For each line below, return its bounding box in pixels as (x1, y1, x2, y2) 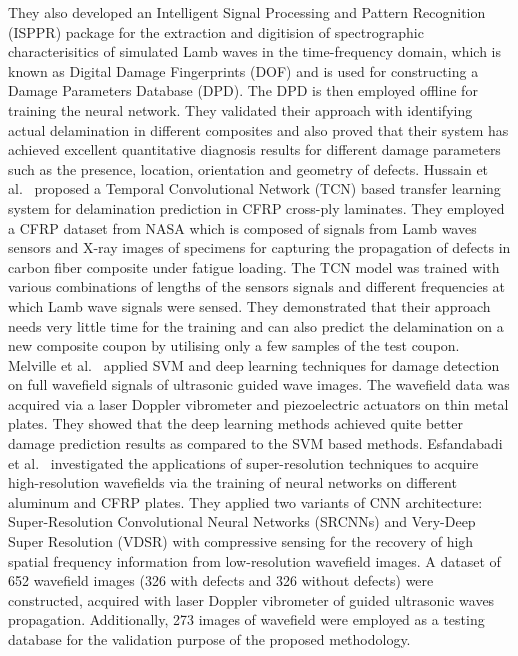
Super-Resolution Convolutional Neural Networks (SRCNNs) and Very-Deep (8, 511, 476, 532)
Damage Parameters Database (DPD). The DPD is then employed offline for (8, 80, 478, 101)
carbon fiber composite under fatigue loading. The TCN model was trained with (8, 256, 500, 277)
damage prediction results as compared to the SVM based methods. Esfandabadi (8, 433, 503, 454)
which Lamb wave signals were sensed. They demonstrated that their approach (8, 295, 491, 316)
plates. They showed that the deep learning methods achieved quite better (8, 413, 463, 434)
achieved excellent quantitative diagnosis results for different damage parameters (8, 139, 501, 160)
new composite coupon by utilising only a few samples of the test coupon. (8, 335, 460, 356)
